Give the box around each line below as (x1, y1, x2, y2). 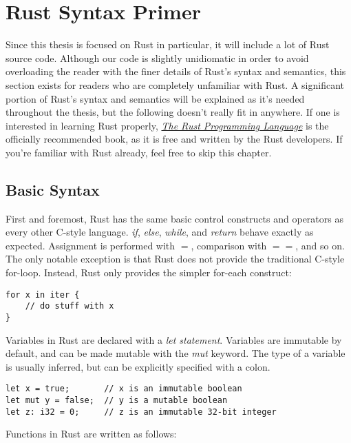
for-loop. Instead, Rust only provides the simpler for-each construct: (6, 265, 292, 280)
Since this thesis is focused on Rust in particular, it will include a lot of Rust (6, 37, 330, 52)
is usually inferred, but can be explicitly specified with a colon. (6, 359, 270, 373)
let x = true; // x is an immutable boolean (6, 384, 242, 394)
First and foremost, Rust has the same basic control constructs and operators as (6, 211, 343, 225)
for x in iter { (6, 289, 80, 300)
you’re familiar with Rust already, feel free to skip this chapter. (6, 145, 272, 159)
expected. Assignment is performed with (6, 238, 175, 252)
